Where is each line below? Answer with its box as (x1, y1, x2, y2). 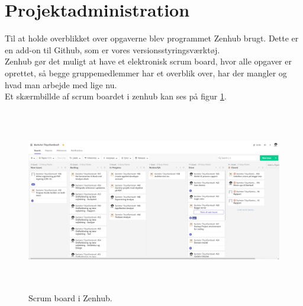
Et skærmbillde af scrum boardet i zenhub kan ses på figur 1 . (5, 90, 227, 102)
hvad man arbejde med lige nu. (5, 78, 117, 91)
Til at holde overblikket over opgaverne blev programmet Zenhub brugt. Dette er (5, 32, 299, 44)
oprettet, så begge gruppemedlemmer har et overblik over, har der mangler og (5, 66, 287, 79)
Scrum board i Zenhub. (28, 291, 112, 304)
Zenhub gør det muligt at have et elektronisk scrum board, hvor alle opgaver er (5, 55, 292, 67)
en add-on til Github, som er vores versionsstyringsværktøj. (5, 43, 220, 56)
